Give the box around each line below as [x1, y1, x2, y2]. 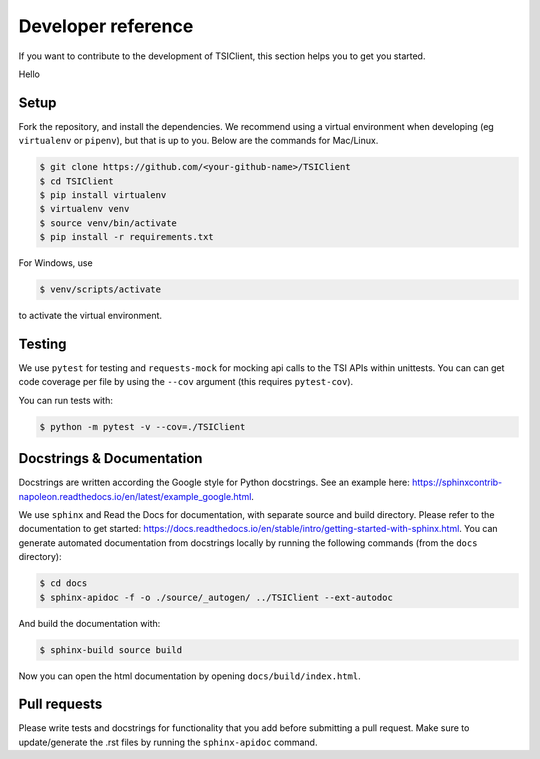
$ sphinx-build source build [39, 644, 183, 655]
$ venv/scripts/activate [39, 284, 162, 295]
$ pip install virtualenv [39, 190, 167, 200]
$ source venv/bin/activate [39, 217, 177, 229]
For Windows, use [18, 257, 94, 269]
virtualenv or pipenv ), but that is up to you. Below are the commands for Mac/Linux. [18, 135, 379, 147]
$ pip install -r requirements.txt [39, 231, 214, 243]
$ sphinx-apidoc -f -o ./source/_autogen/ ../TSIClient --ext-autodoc [39, 591, 394, 603]
